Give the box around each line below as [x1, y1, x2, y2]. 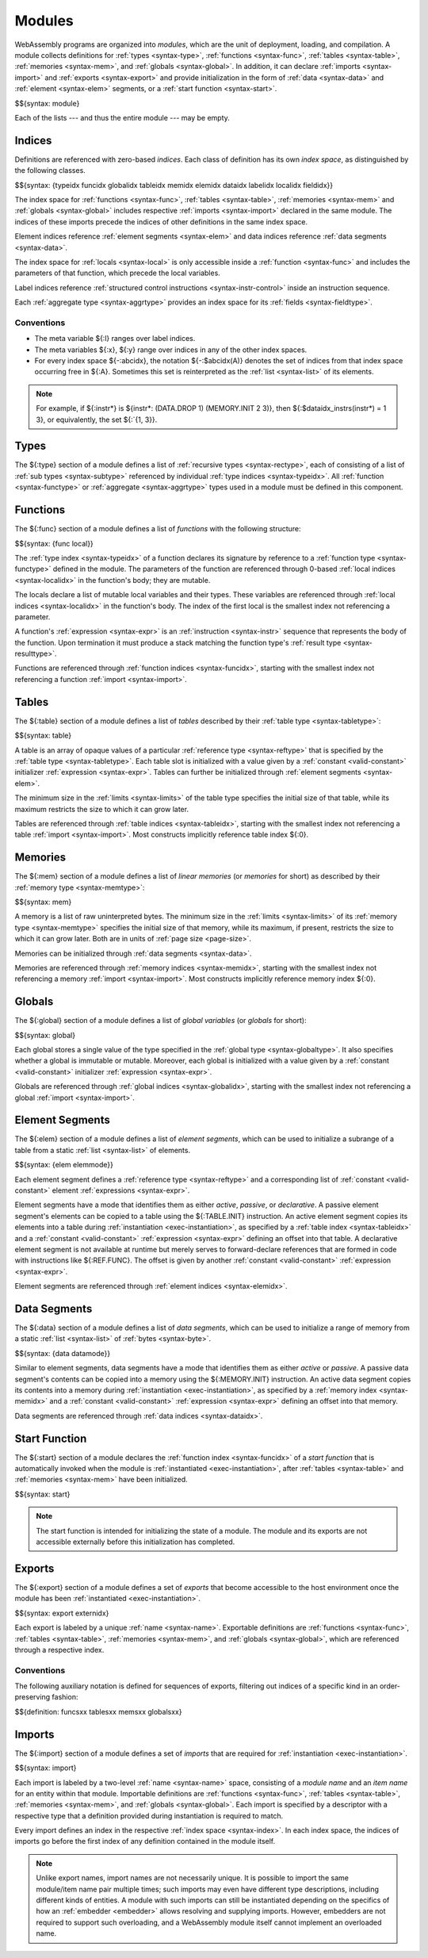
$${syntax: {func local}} [14, 538, 94, 548]
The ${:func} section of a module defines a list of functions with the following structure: [14, 524, 301, 534]
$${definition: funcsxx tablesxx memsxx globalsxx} [14, 1707, 182, 1716]
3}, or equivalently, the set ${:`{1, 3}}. [36, 415, 158, 424]
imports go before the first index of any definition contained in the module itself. [14, 1837, 276, 1846]
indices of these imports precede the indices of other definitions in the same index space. [14, 216, 308, 226]
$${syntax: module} [14, 98, 80, 108]
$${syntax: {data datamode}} [14, 1348, 111, 1358]
